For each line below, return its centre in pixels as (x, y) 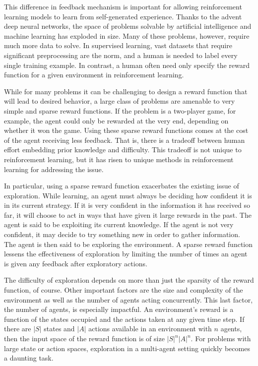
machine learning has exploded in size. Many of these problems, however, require (127, 35)
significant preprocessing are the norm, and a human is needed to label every (121, 55)
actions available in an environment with (150, 329)
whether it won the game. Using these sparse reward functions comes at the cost (126, 130)
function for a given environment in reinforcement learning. (94, 75)
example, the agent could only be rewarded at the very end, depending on (116, 120)
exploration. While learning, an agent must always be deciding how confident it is (128, 195)
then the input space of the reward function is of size (84, 338)
